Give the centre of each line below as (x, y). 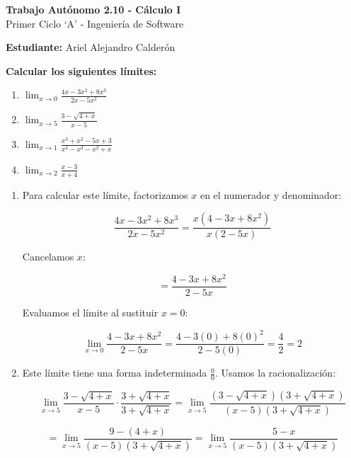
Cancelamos (48, 257)
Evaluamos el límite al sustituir (90, 313)
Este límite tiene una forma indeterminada (115, 373)
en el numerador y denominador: (271, 194)
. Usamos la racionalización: (275, 373)
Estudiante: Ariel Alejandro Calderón (91, 47)
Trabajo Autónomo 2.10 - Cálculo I (93, 9)
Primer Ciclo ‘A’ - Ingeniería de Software (95, 23)
